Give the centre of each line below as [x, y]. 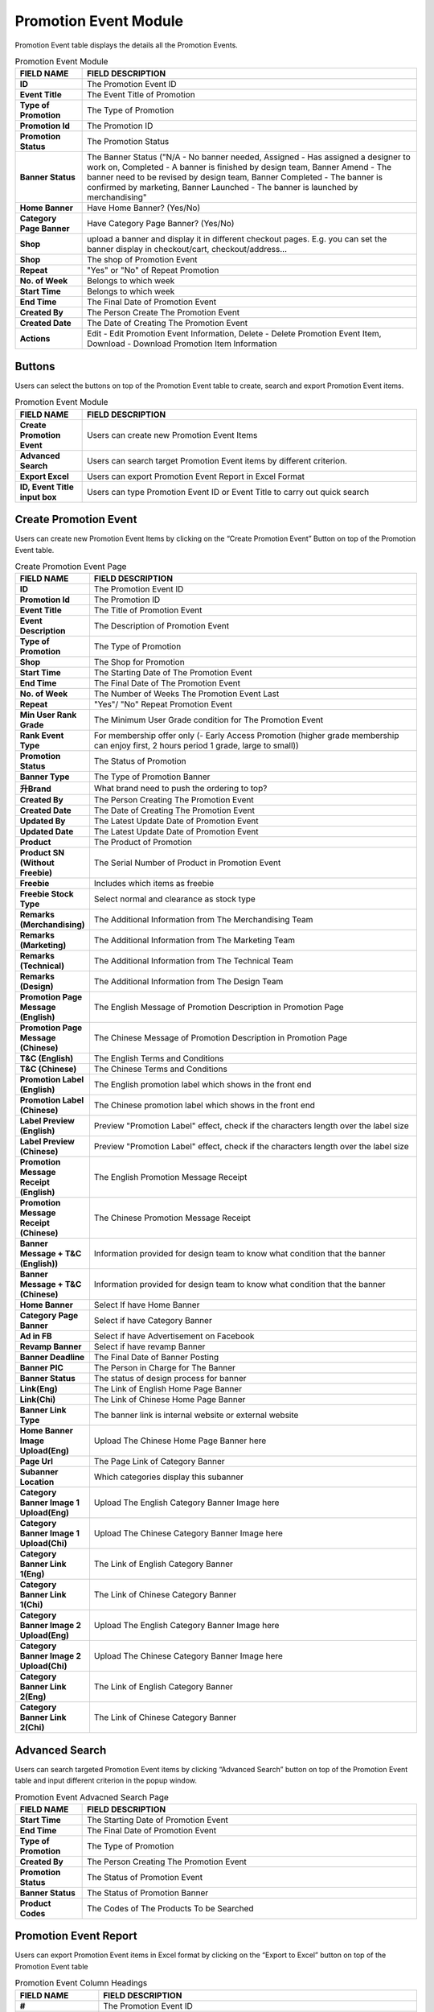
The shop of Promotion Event [142, 260]
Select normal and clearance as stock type [175, 899]
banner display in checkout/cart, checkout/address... [187, 249]
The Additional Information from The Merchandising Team [203, 920]
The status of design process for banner [170, 1379]
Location [37, 1482]
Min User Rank [48, 715]
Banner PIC [42, 1368]
